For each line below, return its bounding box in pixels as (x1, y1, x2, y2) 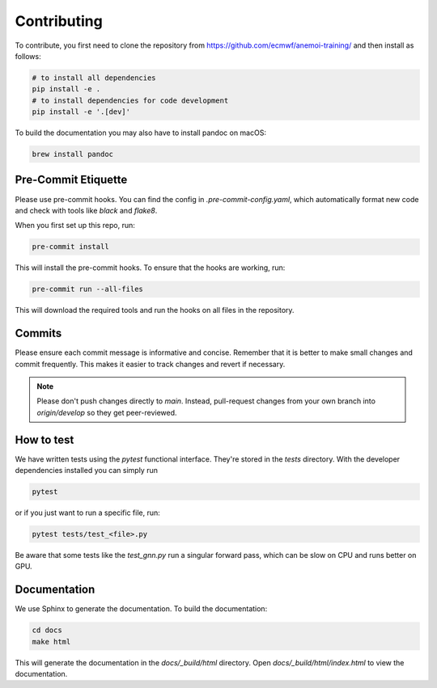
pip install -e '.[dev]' (32, 108, 131, 116)
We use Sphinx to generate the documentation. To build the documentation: (15, 604, 268, 614)
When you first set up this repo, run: (15, 221, 135, 230)
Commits (15, 327, 62, 340)
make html (32, 637, 71, 646)
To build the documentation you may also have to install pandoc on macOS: (15, 128, 267, 137)
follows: (15, 51, 41, 61)
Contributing (15, 12, 103, 30)
